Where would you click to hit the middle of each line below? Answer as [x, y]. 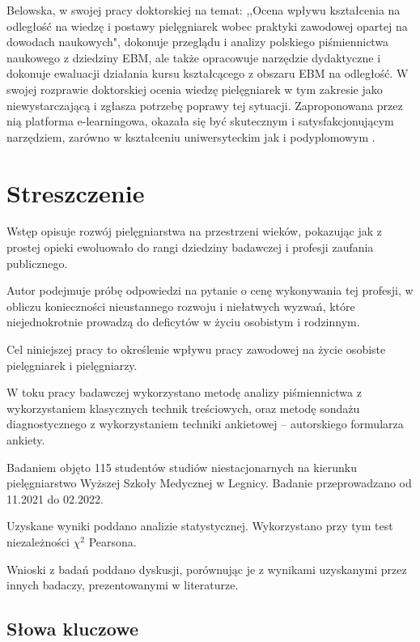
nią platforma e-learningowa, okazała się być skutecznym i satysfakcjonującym [200, 121]
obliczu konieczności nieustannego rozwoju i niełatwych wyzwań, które [181, 306]
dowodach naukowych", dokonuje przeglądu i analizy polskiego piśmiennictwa [198, 42]
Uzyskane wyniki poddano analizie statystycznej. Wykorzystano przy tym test [200, 526]
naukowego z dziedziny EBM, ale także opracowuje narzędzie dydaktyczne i [194, 57]
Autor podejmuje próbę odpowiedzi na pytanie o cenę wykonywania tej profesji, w [210, 290]
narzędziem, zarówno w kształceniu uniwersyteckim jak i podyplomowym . [191, 136]
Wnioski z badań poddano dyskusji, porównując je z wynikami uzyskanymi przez [207, 569]
